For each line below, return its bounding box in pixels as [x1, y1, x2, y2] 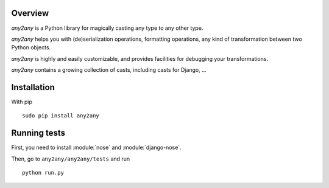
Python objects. [11, 44, 51, 51]
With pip [11, 98, 33, 105]
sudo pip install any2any [22, 113, 100, 119]
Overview [11, 8, 49, 18]
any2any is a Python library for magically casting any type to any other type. [11, 24, 203, 32]
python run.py [22, 169, 64, 176]
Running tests [11, 128, 66, 138]
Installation [11, 82, 55, 92]
